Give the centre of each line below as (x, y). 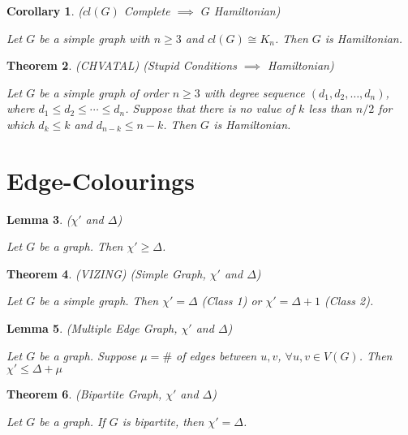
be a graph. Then (81, 246)
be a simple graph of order (104, 92)
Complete (147, 11)
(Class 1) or (232, 301)
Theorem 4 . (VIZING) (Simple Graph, (106, 273)
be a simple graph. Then (99, 301)
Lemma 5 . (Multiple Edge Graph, (92, 328)
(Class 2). (349, 301)
